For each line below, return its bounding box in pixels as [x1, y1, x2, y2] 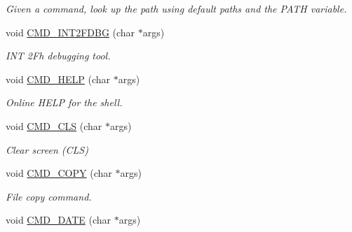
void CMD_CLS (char [6, 118, 102, 133]
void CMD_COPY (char [6, 166, 112, 180]
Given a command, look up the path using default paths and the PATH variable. [6, 1, 347, 15]
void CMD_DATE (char [6, 212, 111, 227]
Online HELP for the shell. [6, 95, 123, 110]
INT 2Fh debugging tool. [6, 48, 111, 63]
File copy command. [6, 189, 92, 203]
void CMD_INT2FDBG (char [6, 24, 135, 39]
